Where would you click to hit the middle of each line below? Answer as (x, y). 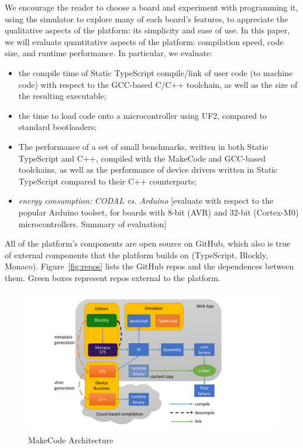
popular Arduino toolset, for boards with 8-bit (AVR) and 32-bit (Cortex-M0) (159, 212)
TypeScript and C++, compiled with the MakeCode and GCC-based (142, 158)
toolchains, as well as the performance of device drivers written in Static (148, 170)
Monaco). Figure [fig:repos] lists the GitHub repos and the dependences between (149, 266)
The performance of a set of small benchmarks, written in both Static (143, 146)
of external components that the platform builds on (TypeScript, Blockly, (137, 254)
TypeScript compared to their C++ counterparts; (108, 181)
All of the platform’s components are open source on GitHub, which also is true (148, 243)
